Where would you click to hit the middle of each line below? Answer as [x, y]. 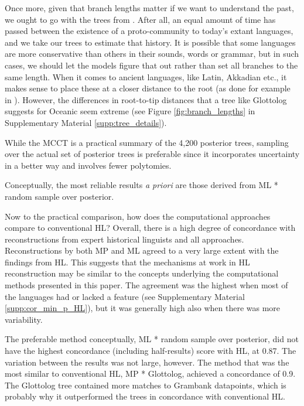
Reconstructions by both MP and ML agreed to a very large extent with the [142, 250]
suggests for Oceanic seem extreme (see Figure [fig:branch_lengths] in [130, 111]
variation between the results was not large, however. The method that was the [147, 362]
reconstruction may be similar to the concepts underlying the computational [142, 273]
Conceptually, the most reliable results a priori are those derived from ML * [141, 185]
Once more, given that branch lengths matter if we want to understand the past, [149, 8]
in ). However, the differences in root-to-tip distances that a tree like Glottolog [146, 99]
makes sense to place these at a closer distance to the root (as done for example [148, 88]
